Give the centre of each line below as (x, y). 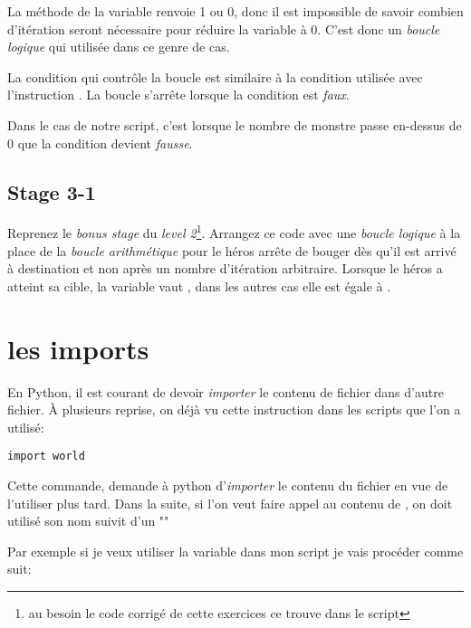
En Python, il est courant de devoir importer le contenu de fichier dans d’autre (226, 391)
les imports (78, 348)
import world (46, 457)
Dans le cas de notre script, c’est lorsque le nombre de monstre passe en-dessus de (235, 124)
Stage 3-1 (52, 191)
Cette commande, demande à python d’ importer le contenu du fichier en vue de (228, 485)
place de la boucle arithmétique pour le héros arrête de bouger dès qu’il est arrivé (232, 250)
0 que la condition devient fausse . (100, 143)
